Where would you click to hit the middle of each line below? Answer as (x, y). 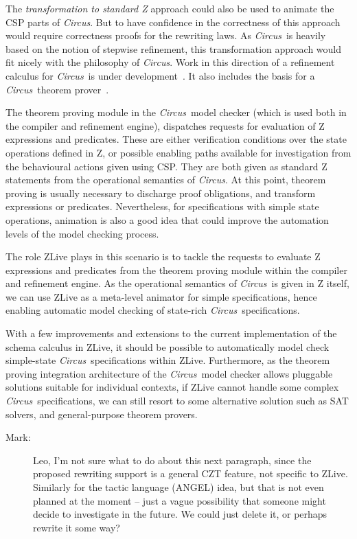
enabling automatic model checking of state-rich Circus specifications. (153, 310)
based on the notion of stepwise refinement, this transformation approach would (174, 48)
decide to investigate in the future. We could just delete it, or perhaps (180, 514)
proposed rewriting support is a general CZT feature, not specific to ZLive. (191, 473)
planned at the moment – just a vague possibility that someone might (180, 500)
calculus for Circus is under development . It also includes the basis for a (160, 75)
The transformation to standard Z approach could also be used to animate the (170, 8)
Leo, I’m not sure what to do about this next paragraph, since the (172, 460)
